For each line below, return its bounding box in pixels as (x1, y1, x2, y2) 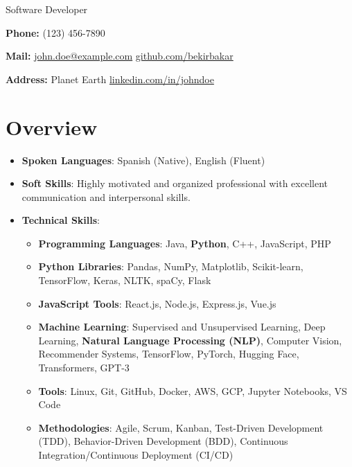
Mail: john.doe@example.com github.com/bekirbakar (6, 49, 234, 63)
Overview (6, 112, 98, 141)
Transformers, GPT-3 (38, 360, 130, 375)
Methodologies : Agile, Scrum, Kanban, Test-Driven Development (38, 420, 324, 434)
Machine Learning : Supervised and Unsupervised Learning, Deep (38, 319, 326, 334)
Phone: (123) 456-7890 (6, 25, 105, 39)
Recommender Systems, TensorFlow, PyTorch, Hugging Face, (38, 346, 299, 361)
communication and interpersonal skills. (21, 189, 191, 204)
